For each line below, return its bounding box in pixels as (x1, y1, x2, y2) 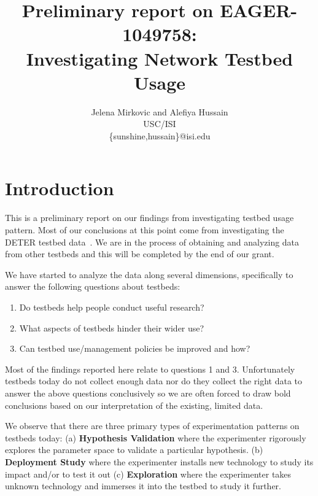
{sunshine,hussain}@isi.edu (109, 129, 211, 142)
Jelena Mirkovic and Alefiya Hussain (91, 105, 228, 118)
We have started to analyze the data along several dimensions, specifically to (5, 268, 293, 281)
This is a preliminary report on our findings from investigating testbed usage (5, 211, 294, 224)
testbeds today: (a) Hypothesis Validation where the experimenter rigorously (5, 431, 306, 444)
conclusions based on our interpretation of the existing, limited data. (5, 398, 263, 411)
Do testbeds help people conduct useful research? (19, 300, 204, 313)
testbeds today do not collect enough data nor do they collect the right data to (5, 374, 303, 387)
